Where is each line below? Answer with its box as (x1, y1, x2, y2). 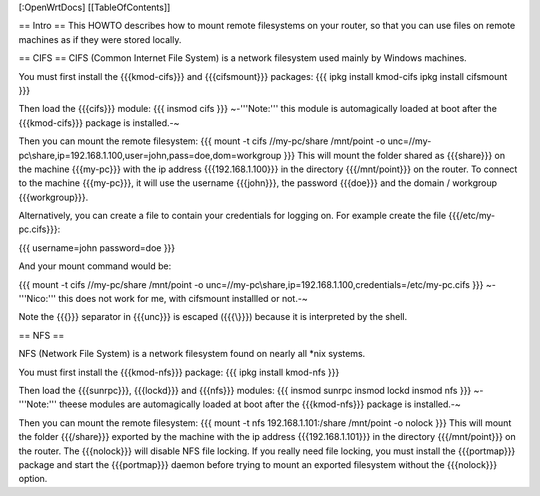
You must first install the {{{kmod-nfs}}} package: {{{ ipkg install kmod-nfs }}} (18, 366, 340, 378)
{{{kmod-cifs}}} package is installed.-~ (18, 116, 180, 129)
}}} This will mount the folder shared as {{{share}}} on (283, 149, 506, 161)
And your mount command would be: (18, 260, 172, 272)
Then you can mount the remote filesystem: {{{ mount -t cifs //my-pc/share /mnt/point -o (18, 135, 386, 147)
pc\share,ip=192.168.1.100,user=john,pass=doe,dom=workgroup (18, 149, 282, 161)
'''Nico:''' (18, 293, 57, 305)
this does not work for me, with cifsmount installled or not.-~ (58, 293, 309, 305)
